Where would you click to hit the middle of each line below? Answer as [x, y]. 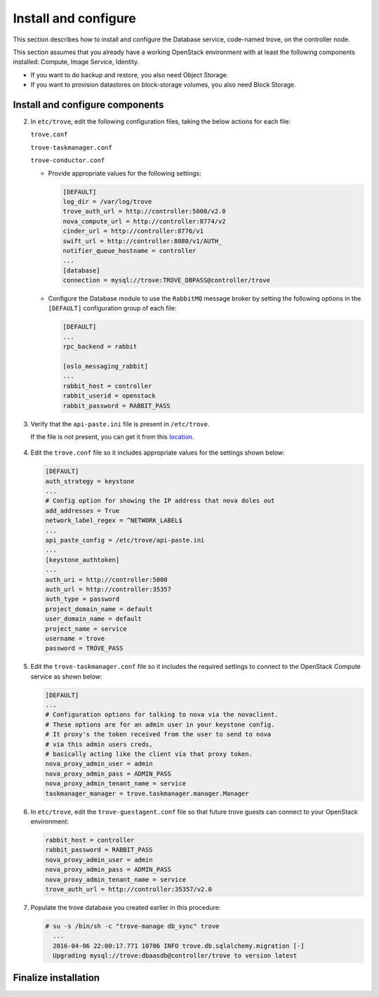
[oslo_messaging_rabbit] [106, 366]
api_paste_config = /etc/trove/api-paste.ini [125, 540]
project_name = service [86, 628]
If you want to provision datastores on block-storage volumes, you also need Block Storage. [163, 85]
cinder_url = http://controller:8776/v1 [133, 231]
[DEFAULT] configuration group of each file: [112, 308]
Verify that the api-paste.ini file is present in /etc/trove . [120, 424]
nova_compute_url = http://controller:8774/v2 [144, 221]
